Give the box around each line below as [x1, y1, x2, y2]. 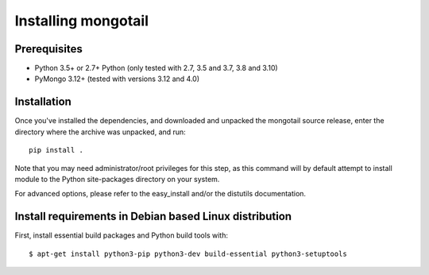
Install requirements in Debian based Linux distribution [14, 210, 292, 223]
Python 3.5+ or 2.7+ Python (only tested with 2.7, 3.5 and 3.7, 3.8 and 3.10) [34, 64, 278, 73]
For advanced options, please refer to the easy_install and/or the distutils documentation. [14, 189, 306, 199]
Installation [14, 95, 71, 109]
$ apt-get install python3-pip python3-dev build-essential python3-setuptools [29, 249, 347, 258]
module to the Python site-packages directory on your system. [14, 174, 220, 184]
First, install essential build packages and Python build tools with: [14, 230, 228, 240]
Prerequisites [14, 42, 83, 56]
